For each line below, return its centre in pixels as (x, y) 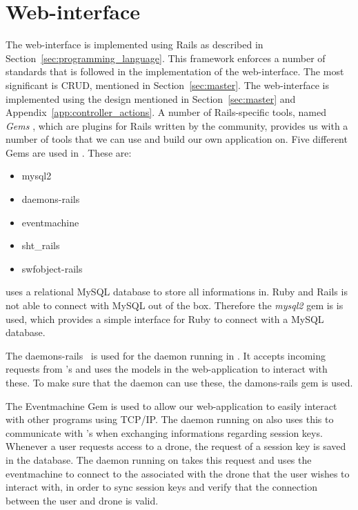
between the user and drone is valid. (82, 500)
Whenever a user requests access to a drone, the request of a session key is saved (176, 446)
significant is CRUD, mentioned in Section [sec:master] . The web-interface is (168, 85)
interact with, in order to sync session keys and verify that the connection (162, 487)
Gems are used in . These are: (69, 152)
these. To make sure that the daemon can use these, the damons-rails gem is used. (179, 382)
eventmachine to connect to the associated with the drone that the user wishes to (178, 473)
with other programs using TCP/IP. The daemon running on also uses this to (170, 419)
